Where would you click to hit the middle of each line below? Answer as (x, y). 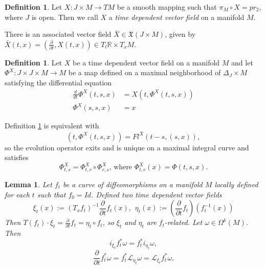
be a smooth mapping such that (167, 7)
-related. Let (183, 222)
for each (17, 194)
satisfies (17, 157)
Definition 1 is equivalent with (52, 126)
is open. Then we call (65, 17)
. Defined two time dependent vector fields (157, 194)
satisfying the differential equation (58, 82)
